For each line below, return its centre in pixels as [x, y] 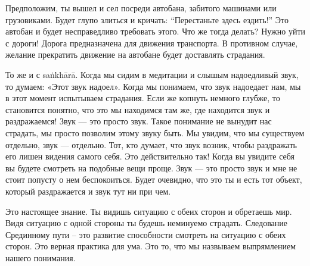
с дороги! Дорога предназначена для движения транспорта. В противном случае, [152, 43]
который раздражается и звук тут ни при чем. [88, 191]
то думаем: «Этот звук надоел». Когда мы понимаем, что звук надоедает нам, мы [153, 86]
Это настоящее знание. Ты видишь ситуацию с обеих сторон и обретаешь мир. [149, 211]
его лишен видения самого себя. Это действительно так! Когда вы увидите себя [150, 156]
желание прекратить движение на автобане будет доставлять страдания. [135, 54]
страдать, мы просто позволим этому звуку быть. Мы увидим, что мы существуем [155, 132]
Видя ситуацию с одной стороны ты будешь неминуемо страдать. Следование [147, 223]
